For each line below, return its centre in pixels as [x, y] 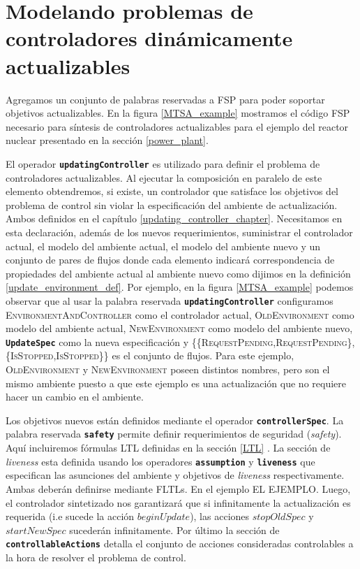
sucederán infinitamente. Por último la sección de [174, 530]
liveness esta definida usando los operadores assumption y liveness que [160, 461]
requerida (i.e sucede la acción [70, 516]
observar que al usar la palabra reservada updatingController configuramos [170, 300]
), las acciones [220, 516]
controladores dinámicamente [149, 38]
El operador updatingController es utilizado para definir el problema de [163, 163]
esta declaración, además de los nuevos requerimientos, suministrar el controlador [179, 232]
